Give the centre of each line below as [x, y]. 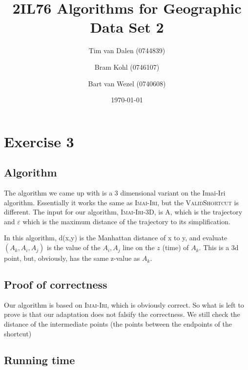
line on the [139, 247]
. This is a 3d [219, 247]
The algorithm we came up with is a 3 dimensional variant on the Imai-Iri [115, 193]
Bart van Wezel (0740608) [127, 83]
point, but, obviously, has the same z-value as [72, 258]
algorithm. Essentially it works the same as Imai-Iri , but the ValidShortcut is [121, 202]
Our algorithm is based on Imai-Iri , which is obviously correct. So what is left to [124, 304]
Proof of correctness [56, 284]
